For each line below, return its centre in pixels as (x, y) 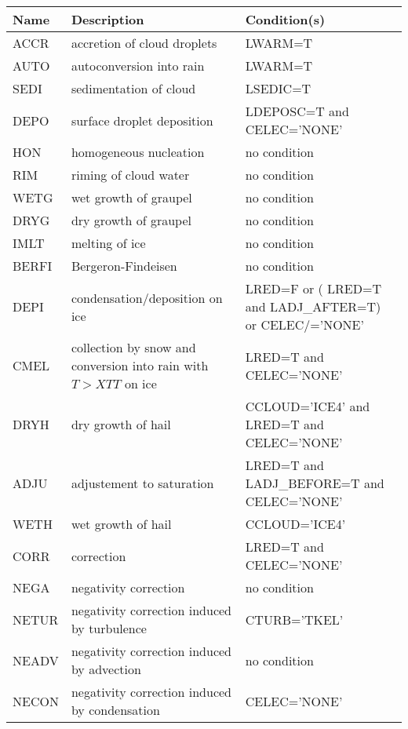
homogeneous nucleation (138, 152)
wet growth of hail (121, 524)
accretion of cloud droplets (144, 43)
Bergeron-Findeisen (124, 266)
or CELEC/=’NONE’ (304, 324)
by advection (106, 669)
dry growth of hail (121, 424)
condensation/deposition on (147, 297)
